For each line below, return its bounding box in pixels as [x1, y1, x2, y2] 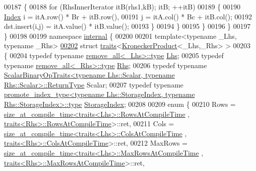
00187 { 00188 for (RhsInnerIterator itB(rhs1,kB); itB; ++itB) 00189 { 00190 [4, 1, 241, 11]
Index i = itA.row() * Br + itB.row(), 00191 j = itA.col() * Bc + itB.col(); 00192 [4, 11, 252, 21]
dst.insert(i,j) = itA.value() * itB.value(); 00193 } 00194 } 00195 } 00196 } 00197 [4, 21, 251, 31]
